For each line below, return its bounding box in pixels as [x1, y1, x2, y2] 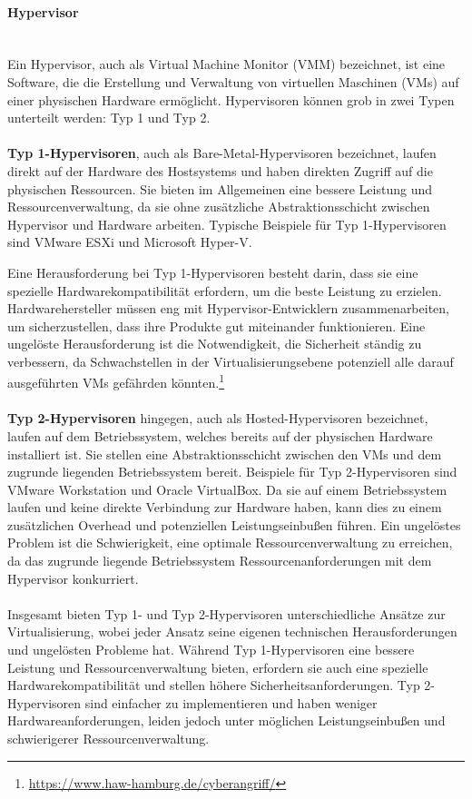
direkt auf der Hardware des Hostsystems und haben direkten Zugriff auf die [7, 161, 433, 180]
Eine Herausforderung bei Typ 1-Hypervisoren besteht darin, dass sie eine [7, 262, 418, 281]
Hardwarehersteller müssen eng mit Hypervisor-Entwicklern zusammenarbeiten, [7, 299, 449, 318]
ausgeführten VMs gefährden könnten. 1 [7, 370, 225, 392]
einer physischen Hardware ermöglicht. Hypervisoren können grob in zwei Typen [7, 90, 455, 109]
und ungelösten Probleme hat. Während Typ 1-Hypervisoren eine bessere [7, 640, 415, 659]
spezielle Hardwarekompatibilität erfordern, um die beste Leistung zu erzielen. [7, 281, 442, 300]
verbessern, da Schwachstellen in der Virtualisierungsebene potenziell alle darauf [7, 351, 454, 370]
